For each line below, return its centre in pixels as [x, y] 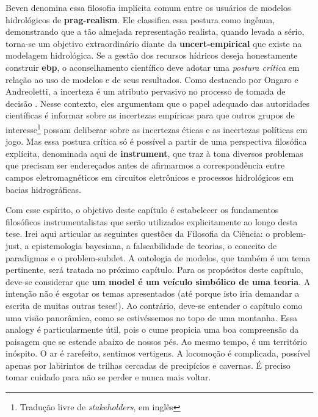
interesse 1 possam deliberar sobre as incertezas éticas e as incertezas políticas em [157, 128]
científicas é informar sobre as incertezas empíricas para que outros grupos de [150, 115]
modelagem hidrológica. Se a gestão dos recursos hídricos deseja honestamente [152, 55]
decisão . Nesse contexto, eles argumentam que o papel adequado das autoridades [157, 103]
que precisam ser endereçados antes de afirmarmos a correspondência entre [145, 165]
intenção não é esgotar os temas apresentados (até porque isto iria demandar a [153, 293]
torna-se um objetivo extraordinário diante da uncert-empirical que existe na [154, 43]
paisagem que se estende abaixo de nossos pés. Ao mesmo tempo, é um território [156, 341]
